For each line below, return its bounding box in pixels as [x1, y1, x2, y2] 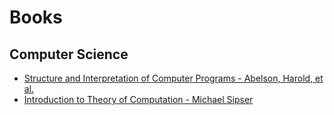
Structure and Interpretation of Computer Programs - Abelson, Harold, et [23, 72, 324, 84]
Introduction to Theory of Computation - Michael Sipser [23, 94, 254, 105]
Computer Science [9, 46, 129, 63]
